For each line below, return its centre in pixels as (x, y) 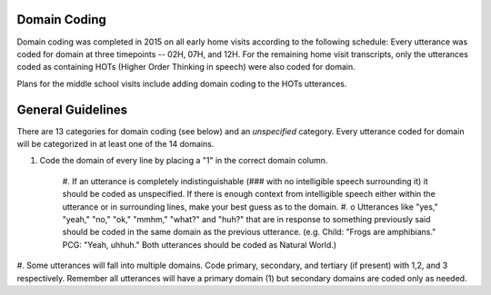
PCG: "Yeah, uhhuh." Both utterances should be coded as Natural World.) (199, 244)
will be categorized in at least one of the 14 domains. (115, 143)
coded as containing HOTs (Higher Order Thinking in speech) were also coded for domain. (186, 67)
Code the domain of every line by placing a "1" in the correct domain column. (184, 161)
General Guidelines (72, 109)
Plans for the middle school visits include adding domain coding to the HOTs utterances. (182, 84)
